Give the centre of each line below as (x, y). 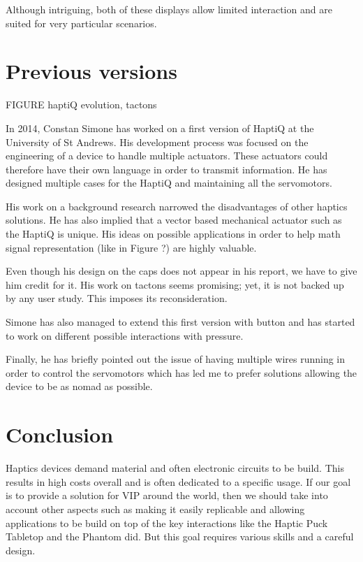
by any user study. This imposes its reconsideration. (117, 298)
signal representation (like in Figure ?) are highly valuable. (131, 247)
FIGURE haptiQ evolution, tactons (81, 105)
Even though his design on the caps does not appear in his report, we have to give (181, 271)
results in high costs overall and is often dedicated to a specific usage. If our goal (178, 481)
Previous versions (91, 71)
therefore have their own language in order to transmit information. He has (166, 169)
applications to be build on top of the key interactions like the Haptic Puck (167, 523)
